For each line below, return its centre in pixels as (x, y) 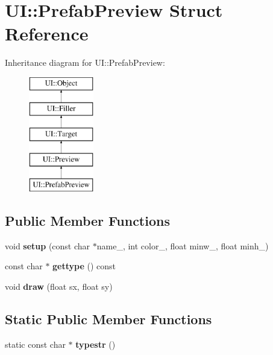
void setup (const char (48, 245)
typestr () (96, 344)
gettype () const (84, 266)
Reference (47, 34)
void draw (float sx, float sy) (59, 286)
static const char (35, 344)
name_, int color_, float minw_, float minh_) (183, 245)
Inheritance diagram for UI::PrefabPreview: (85, 62)
